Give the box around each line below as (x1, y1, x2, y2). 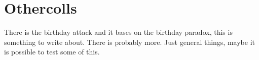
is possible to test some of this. (4, 46, 100, 57)
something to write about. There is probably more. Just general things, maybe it (4, 36, 255, 47)
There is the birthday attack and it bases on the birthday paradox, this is (4, 27, 233, 37)
